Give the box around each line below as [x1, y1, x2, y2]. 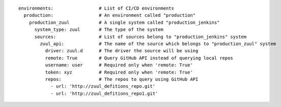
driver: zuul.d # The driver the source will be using [45, 48, 199, 54]
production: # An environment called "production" [23, 13, 196, 18]
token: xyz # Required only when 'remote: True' [45, 69, 193, 75]
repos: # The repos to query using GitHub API [45, 76, 199, 82]
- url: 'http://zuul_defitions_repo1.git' [50, 90, 158, 96]
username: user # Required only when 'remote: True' [45, 62, 193, 68]
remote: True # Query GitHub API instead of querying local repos [45, 55, 234, 61]
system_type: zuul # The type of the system [34, 27, 164, 32]
